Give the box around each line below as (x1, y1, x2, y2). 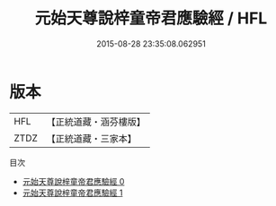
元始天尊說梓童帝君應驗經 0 (22, 176, 125, 186)
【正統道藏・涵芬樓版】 (46, 116, 147, 128)
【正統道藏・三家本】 (46, 132, 138, 144)
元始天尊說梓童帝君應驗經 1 (22, 187, 123, 198)
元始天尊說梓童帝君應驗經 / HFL (34, 8, 268, 29)
